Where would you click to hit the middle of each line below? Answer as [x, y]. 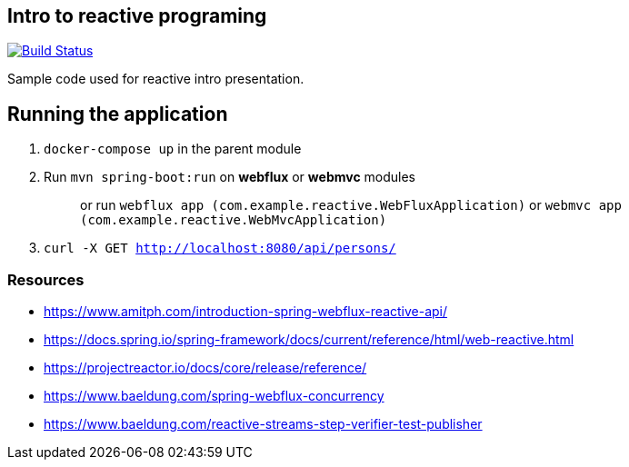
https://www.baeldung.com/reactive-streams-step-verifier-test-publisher [263, 424]
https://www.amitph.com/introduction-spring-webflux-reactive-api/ [246, 312]
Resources [46, 279]
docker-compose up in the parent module [173, 149]
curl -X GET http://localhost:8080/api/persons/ [220, 248]
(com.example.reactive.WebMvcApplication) [234, 220]
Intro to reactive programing [137, 16]
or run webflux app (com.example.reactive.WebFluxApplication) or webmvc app [351, 205]
